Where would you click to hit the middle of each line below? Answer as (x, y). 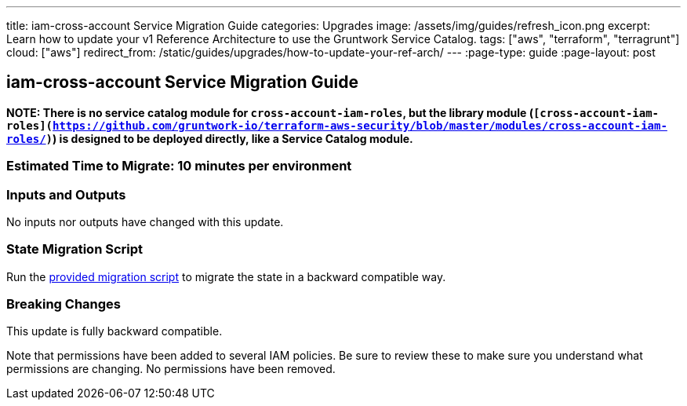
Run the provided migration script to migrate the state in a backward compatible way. (226, 276)
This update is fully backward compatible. (114, 331)
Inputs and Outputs (66, 194)
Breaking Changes (64, 304)
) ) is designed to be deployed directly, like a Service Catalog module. (229, 138)
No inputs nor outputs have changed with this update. (145, 221)
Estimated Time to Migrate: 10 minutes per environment (179, 166)
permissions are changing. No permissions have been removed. (171, 369)
